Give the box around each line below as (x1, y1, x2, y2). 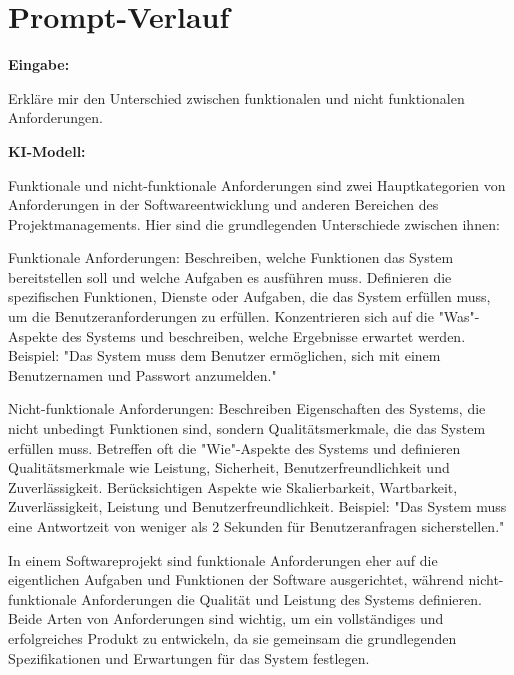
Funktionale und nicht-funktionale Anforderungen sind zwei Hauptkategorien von (8, 174, 506, 195)
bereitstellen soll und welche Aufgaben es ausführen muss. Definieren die (8, 266, 452, 287)
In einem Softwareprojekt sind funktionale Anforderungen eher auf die (8, 549, 438, 570)
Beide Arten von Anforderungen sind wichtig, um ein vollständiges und (8, 608, 444, 629)
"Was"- (438, 306, 480, 327)
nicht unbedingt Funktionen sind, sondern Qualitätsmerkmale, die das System (8, 418, 486, 439)
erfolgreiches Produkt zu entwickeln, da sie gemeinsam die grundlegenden (8, 627, 457, 648)
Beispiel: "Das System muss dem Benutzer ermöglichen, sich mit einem (8, 345, 441, 366)
